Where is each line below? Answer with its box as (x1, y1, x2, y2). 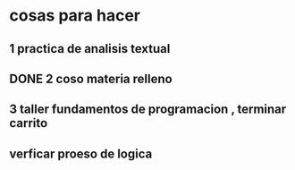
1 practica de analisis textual (9, 41, 171, 56)
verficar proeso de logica (9, 146, 153, 161)
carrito (9, 115, 48, 131)
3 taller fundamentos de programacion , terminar (9, 102, 287, 117)
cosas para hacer (9, 5, 141, 26)
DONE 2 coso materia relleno (9, 71, 173, 86)
